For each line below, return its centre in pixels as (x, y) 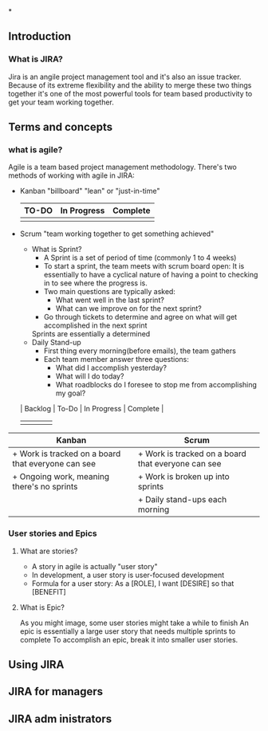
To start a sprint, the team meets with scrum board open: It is (144, 266)
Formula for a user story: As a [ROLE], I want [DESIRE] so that (133, 583)
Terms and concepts (61, 127)
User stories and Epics (53, 533)
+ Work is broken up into (184, 477)
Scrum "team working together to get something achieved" (117, 234)
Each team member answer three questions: (116, 360)
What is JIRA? (36, 59)
